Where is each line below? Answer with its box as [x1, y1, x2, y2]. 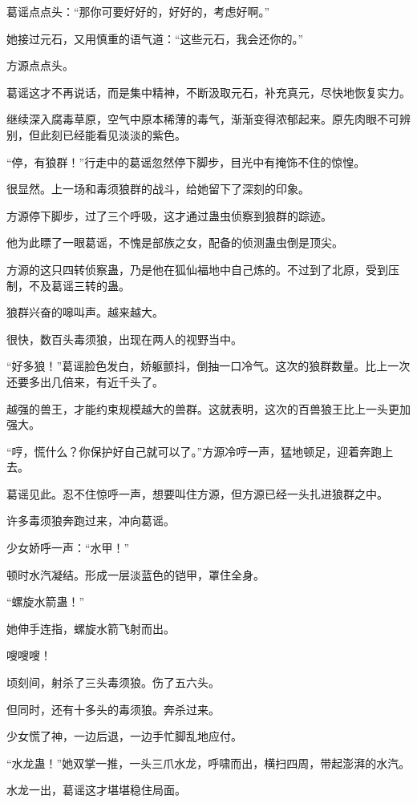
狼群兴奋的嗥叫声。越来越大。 [6, 304, 164, 321]
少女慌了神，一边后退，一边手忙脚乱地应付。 [6, 728, 242, 744]
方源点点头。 [6, 57, 74, 74]
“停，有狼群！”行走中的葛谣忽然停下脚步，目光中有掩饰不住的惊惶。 [6, 153, 366, 170]
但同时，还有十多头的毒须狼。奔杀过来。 [6, 700, 220, 717]
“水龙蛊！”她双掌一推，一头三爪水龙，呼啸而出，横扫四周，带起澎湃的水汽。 [6, 754, 411, 771]
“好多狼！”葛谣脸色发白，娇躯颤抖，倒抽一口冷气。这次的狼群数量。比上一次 [6, 357, 411, 374]
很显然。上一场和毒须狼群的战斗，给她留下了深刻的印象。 [6, 180, 310, 197]
